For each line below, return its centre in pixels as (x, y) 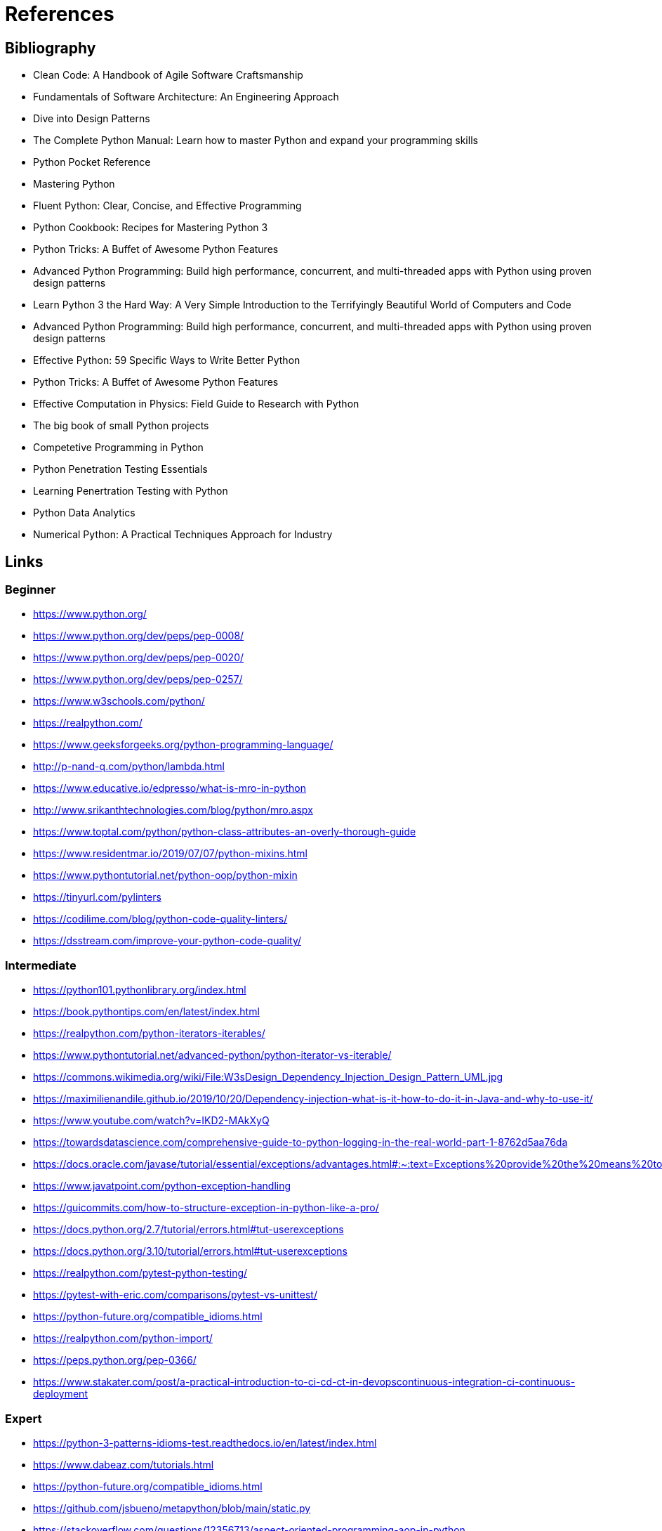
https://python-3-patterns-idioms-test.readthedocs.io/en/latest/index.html (205, 1442)
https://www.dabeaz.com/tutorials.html (124, 1464)
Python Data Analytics (84, 513)
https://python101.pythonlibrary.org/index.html (140, 990)
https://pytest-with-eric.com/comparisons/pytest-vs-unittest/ (175, 1295)
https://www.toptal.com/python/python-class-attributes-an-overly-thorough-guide (225, 832)
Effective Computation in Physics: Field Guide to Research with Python (196, 404)
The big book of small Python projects (121, 426)
